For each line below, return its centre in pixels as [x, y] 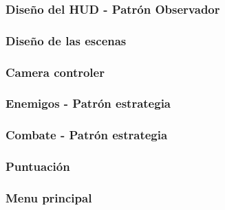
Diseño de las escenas [66, 40]
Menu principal [49, 197]
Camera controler [55, 72]
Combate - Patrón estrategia [87, 135]
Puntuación [38, 166]
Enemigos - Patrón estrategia [88, 103]
